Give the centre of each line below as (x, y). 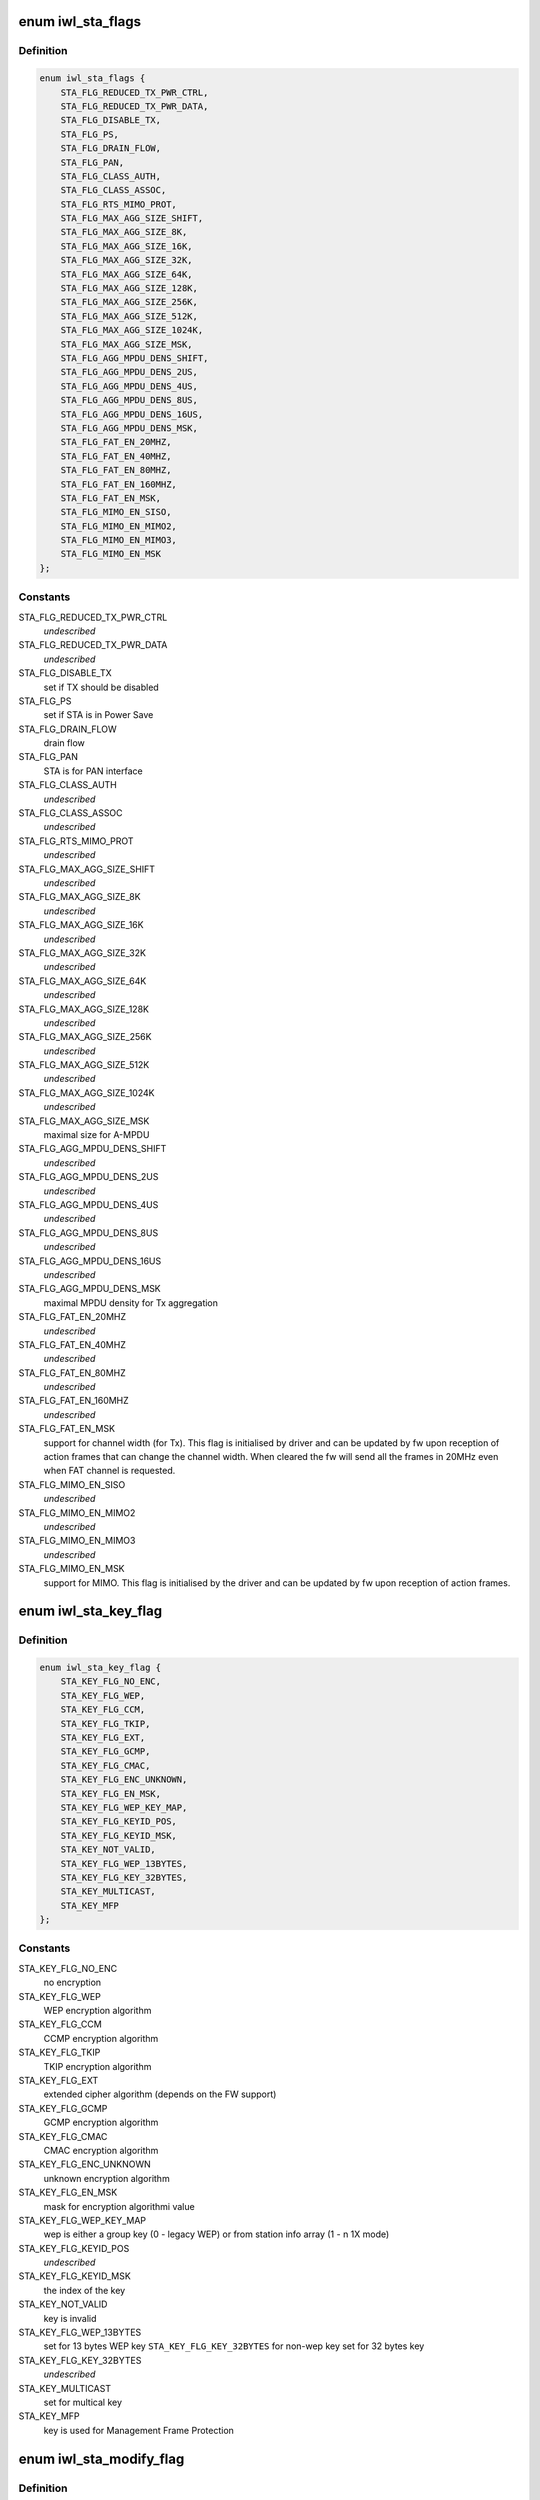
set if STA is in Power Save (98, 715)
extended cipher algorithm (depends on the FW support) (160, 2094)
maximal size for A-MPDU (96, 1135)
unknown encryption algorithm (106, 2178)
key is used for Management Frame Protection (139, 2430)
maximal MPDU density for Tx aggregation (131, 1302)
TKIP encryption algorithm (97, 2066)
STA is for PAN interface (93, 771)
